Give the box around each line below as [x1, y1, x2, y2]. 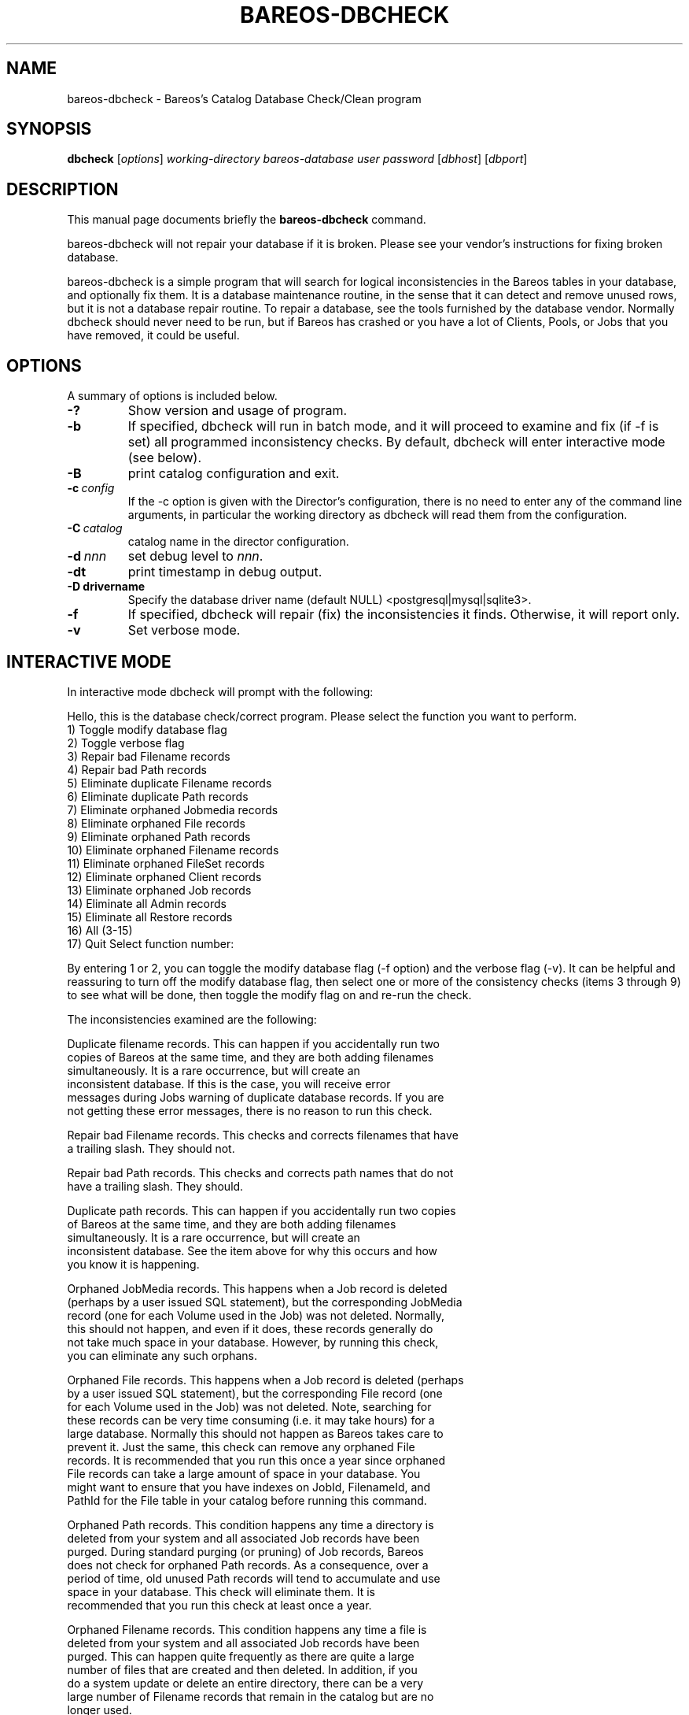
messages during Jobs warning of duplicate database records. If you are [67, 1090, 444, 1104]
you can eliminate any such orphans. [67, 1348, 257, 1362]
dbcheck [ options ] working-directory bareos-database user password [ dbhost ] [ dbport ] [67, 152, 528, 166]
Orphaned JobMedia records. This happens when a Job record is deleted [67, 1281, 448, 1295]
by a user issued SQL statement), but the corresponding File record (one [67, 1386, 443, 1400]
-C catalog [67, 521, 123, 535]
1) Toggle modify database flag [67, 722, 227, 736]
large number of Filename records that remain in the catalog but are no [67, 1689, 434, 1703]
